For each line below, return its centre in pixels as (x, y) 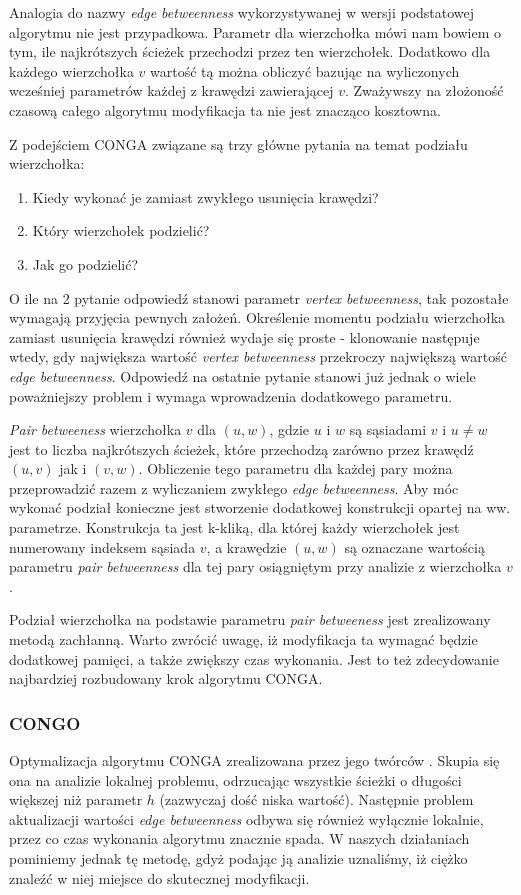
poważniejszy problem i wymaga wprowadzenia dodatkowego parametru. (231, 395)
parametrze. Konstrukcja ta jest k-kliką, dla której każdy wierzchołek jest (234, 527)
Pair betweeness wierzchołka (95, 429)
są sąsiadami (388, 429)
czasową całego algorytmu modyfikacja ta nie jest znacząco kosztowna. (225, 109)
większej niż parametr (76, 799)
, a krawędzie (246, 546)
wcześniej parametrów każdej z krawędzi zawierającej (171, 90)
